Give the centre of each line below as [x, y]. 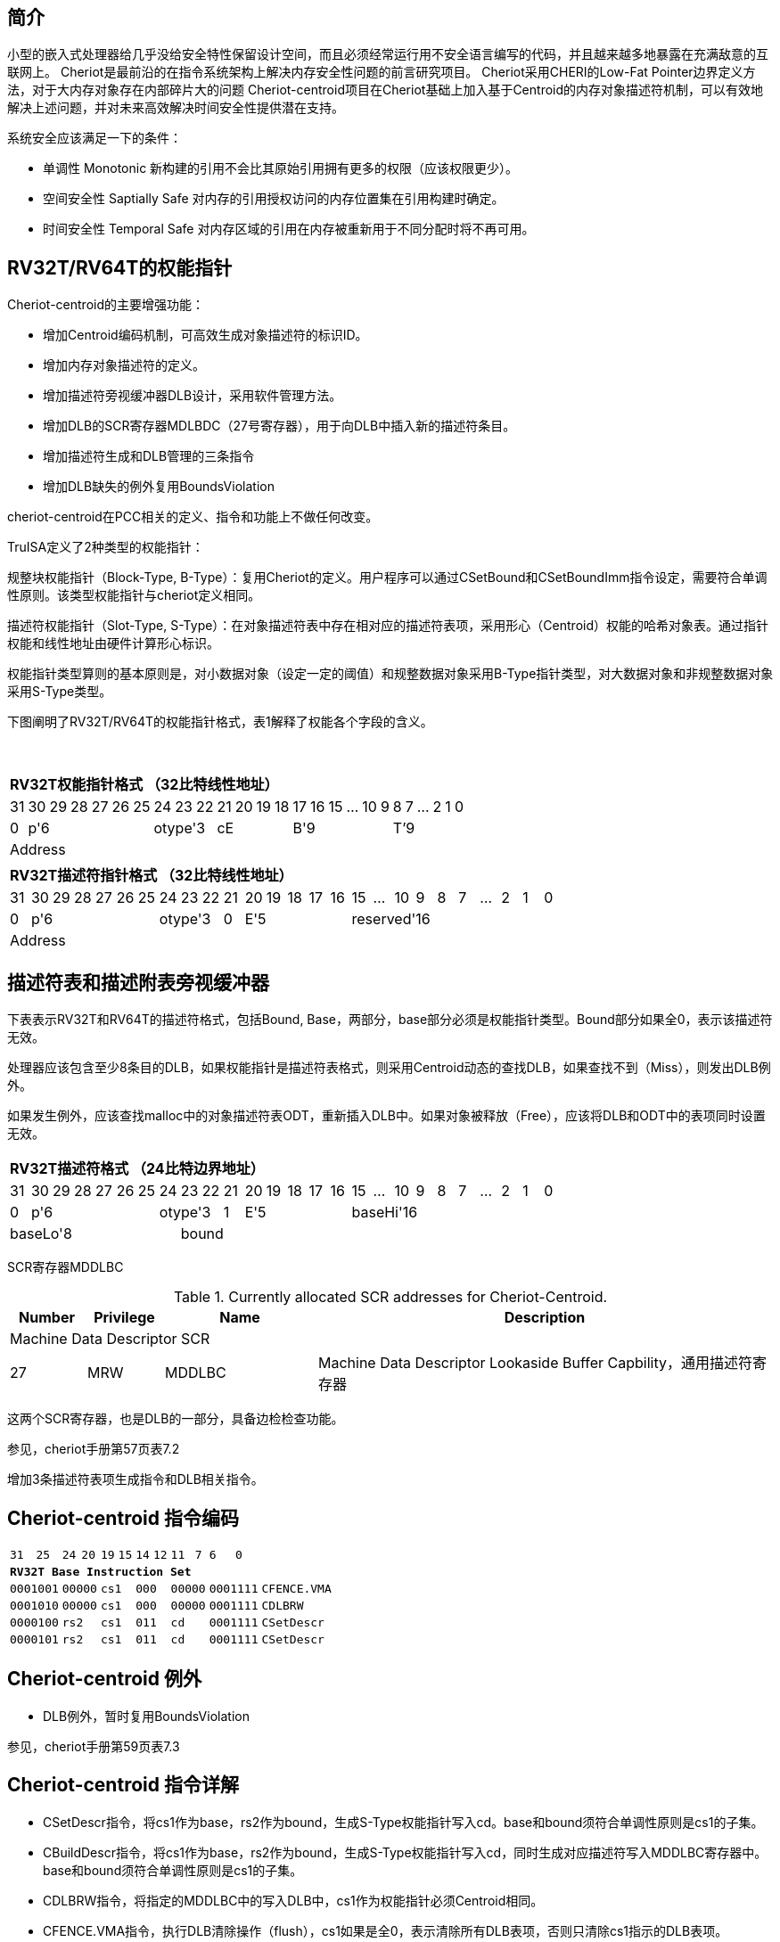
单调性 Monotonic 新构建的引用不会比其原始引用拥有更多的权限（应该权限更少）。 [281, 168]
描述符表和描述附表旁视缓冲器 [138, 982]
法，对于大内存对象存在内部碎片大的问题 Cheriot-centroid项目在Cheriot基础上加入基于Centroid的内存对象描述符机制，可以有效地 [386, 90]
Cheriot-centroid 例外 [104, 1679]
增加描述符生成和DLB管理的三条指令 [149, 456]
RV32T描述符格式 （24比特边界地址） [137, 1169]
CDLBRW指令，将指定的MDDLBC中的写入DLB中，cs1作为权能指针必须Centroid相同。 [293, 1900]
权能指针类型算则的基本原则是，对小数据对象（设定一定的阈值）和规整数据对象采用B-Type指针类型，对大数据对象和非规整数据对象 [390, 674]
